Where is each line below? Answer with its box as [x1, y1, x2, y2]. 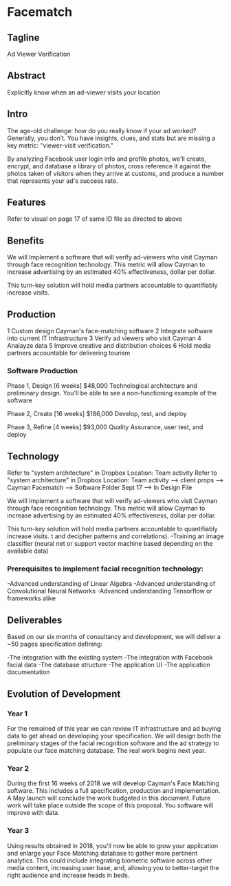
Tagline [7, 32, 40, 43]
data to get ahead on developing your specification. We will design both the [7, 731, 221, 740]
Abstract [7, 70, 46, 81]
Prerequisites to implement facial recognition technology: [7, 564, 204, 573]
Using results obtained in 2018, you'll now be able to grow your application [7, 841, 219, 849]
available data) [7, 547, 49, 555]
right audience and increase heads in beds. [7, 871, 130, 879]
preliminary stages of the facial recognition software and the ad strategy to [7, 739, 219, 747]
